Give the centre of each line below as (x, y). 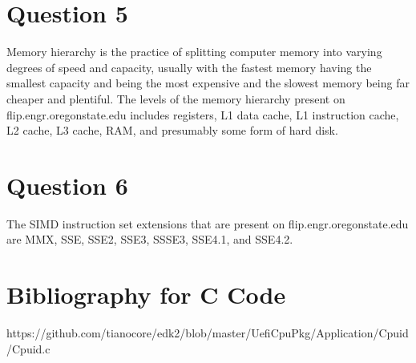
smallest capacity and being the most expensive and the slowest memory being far (208, 83)
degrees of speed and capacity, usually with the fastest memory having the (189, 67)
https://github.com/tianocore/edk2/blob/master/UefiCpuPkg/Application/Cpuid (208, 333)
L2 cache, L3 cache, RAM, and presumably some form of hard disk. (172, 130)
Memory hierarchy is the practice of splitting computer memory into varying (194, 52)
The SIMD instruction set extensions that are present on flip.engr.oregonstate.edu (208, 223)
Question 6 (67, 185)
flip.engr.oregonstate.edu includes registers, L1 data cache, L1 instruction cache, (203, 114)
